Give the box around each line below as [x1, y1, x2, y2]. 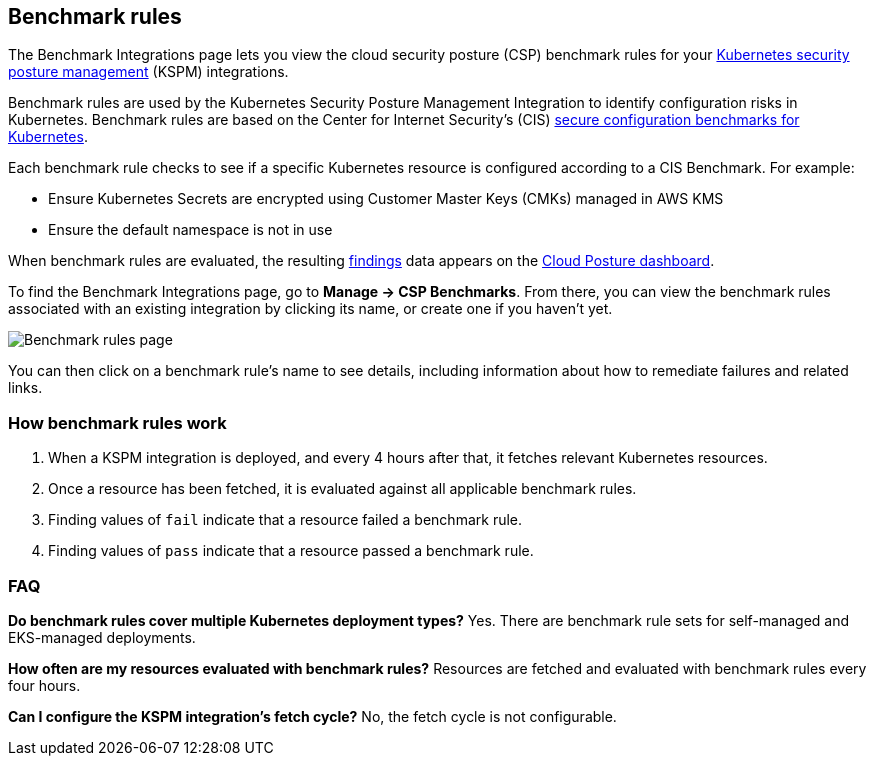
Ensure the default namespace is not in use [48, 221, 333, 239]
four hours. [8, 676, 81, 694]
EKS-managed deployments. [8, 628, 196, 646]
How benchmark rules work [8, 412, 227, 433]
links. [8, 379, 43, 397]
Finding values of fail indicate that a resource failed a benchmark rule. [48, 511, 523, 529]
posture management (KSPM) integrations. [8, 63, 289, 81]
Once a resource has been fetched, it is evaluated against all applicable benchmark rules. [48, 480, 637, 498]
